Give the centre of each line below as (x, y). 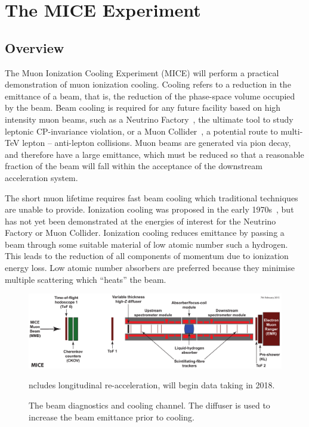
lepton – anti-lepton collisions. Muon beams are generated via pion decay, (157, 143)
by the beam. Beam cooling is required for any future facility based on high (143, 107)
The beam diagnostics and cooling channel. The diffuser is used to (149, 405)
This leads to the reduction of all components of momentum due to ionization (147, 256)
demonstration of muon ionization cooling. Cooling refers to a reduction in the (148, 84)
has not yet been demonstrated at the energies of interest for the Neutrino (140, 221)
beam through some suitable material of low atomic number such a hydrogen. (146, 244)
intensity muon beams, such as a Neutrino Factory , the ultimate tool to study (149, 119)
